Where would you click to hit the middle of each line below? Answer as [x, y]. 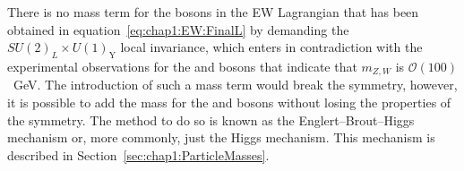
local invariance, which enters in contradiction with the [271, 47]
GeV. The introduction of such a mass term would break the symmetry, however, [235, 85]
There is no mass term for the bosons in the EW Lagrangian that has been [213, 12]
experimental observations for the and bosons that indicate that [182, 66]
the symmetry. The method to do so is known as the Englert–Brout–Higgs [211, 120]
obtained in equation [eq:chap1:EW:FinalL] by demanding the [178, 29]
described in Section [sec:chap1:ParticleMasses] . [138, 154]
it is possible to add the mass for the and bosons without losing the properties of [229, 103]
